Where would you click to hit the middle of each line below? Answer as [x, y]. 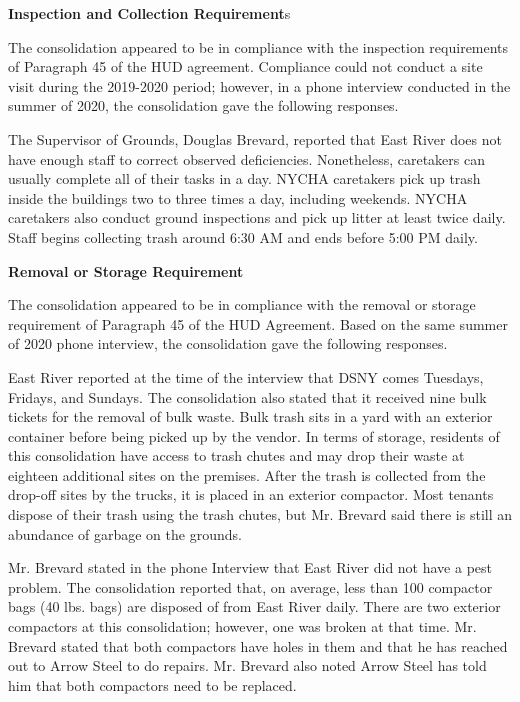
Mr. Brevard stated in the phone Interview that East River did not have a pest [250, 567]
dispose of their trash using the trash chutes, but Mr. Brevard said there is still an [260, 514]
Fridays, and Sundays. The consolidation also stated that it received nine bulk [247, 396]
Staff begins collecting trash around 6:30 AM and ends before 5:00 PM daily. [243, 236]
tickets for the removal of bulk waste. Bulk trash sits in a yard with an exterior [250, 416]
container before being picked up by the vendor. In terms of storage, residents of [254, 435]
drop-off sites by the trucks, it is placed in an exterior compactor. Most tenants [251, 494]
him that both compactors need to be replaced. [152, 684]
